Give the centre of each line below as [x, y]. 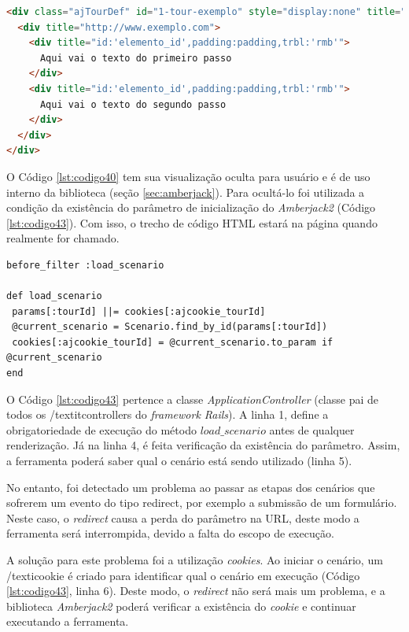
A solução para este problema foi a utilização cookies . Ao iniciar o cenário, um [195, 560]
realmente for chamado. [63, 238]
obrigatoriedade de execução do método [101, 429]
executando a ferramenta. [68, 621]
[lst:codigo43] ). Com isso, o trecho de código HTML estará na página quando [192, 222]
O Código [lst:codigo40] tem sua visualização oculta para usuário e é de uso [188, 176]
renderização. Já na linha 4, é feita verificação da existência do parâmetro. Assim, [203, 445]
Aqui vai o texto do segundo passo [133, 104]
